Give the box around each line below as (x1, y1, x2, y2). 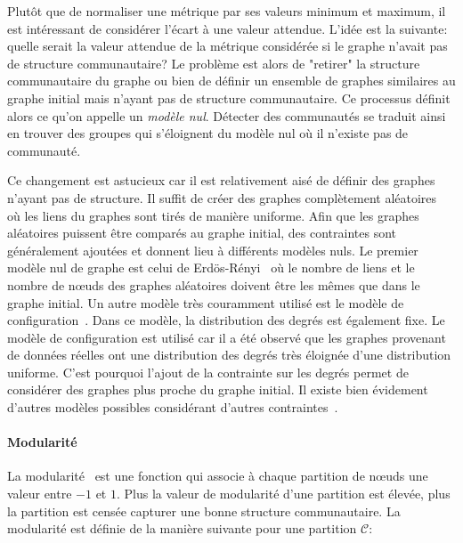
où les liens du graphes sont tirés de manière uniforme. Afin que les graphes (7, 206, 419, 224)
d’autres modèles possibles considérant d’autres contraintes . (7, 398, 338, 417)
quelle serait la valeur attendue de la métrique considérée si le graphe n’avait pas (7, 36, 448, 55)
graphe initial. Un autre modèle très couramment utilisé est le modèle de (7, 293, 404, 312)
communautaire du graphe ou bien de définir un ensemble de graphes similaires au (7, 71, 456, 90)
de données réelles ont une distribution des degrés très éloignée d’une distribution (7, 345, 451, 364)
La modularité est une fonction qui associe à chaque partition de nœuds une (7, 466, 428, 485)
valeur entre (7, 484, 72, 503)
